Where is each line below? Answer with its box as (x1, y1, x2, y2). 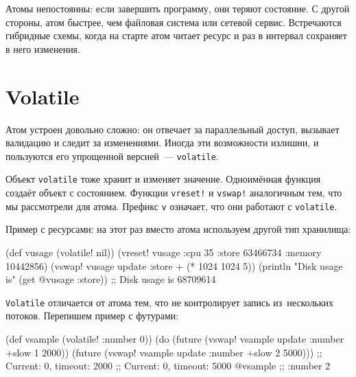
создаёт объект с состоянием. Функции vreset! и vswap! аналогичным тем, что (5, 185, 342, 199)
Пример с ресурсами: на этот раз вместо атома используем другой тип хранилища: (5, 222, 351, 236)
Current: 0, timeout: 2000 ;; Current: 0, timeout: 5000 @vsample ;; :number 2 (5, 358, 331, 373)
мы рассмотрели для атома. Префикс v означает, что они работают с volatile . (5, 198, 337, 213)
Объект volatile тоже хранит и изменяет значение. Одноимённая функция (5, 172, 321, 186)
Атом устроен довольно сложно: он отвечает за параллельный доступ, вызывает (5, 122, 340, 136)
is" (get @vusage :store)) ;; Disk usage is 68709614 (5, 272, 216, 286)
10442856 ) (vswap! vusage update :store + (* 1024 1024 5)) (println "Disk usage (5, 258, 343, 273)
